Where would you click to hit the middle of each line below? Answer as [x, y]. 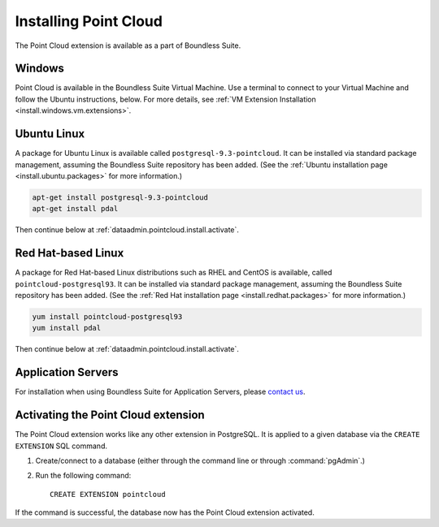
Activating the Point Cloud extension [110, 415]
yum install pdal [67, 328]
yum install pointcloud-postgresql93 [107, 316]
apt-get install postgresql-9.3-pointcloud [120, 197]
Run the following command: [83, 476]
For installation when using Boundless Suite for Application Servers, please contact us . [160, 392]
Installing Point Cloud [89, 21]
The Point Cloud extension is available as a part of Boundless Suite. [128, 45]
